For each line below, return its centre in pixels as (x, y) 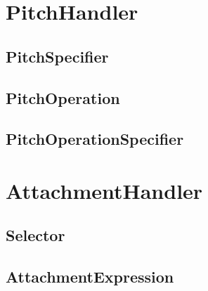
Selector (35, 235)
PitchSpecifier (57, 56)
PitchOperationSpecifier (95, 139)
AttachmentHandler (104, 190)
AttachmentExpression (90, 277)
